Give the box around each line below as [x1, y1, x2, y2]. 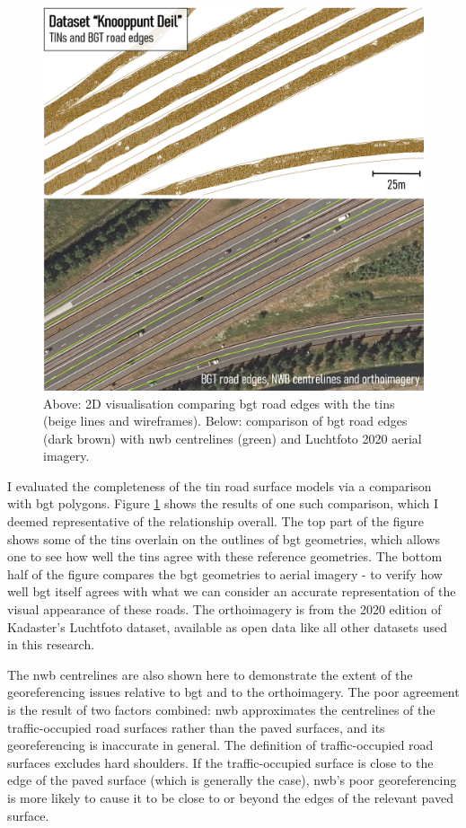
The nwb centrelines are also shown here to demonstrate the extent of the [7, 665, 413, 683]
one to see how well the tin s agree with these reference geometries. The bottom [7, 547, 443, 566]
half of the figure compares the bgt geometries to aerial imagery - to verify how [7, 564, 443, 583]
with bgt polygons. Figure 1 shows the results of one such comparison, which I [7, 494, 438, 513]
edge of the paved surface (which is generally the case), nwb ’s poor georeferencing [7, 771, 457, 789]
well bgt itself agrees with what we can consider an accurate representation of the [7, 582, 456, 601]
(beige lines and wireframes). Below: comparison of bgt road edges [43, 411, 408, 430]
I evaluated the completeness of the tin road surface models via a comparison [7, 476, 432, 495]
